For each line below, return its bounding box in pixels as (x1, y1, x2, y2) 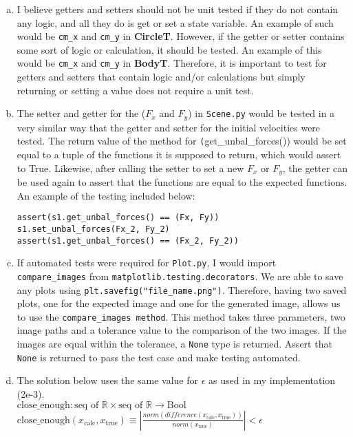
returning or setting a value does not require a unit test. (17, 83, 254, 97)
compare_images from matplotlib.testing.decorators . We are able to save (17, 268, 343, 283)
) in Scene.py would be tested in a (188, 106, 335, 120)
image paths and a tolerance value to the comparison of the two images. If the (17, 323, 347, 337)
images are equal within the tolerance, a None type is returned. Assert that (17, 337, 332, 350)
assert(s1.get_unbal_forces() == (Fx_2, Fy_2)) (17, 235, 239, 246)
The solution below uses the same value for (17, 373, 198, 387)
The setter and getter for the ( (17, 106, 146, 120)
